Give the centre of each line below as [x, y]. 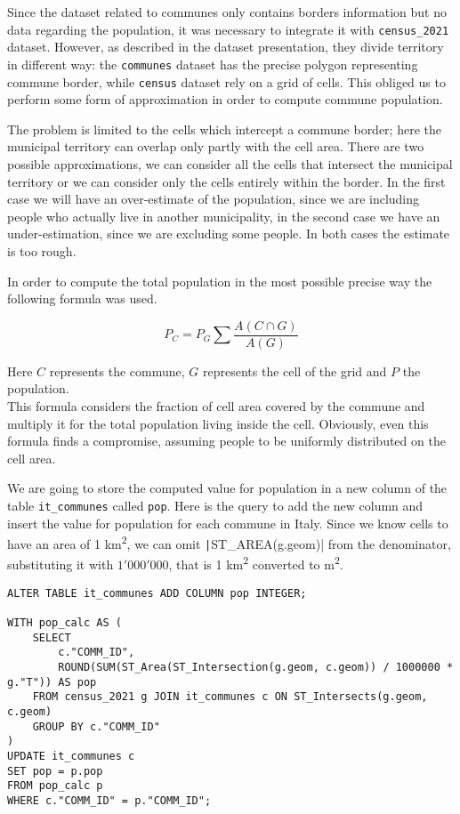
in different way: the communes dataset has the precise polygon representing [213, 64]
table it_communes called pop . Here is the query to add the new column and [215, 505]
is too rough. [42, 250]
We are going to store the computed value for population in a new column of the [227, 488]
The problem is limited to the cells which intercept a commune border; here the [224, 129]
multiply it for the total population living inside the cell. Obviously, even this [218, 423]
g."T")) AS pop [52, 682]
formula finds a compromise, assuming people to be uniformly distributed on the [226, 441]
